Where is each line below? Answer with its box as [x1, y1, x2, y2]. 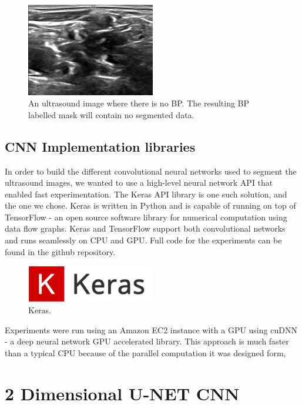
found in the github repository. [5, 245, 116, 257]
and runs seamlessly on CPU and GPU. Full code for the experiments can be [5, 234, 282, 246]
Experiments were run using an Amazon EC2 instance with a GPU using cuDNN [5, 323, 297, 336]
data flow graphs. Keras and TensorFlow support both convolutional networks [5, 222, 286, 235]
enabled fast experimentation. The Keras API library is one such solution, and [5, 188, 287, 200]
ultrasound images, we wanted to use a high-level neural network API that [5, 176, 273, 189]
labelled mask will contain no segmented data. [28, 108, 194, 121]
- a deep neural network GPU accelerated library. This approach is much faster [5, 335, 289, 347]
